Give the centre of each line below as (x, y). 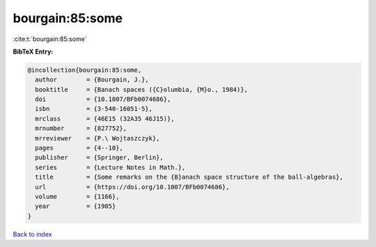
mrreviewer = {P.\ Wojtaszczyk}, (97, 138)
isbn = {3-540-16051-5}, (94, 109)
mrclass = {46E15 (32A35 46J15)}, (105, 119)
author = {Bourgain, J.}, (92, 80)
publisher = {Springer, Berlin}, (99, 158)
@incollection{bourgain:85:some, (85, 70)
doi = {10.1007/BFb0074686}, (103, 99)
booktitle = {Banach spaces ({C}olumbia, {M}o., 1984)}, (142, 89)
